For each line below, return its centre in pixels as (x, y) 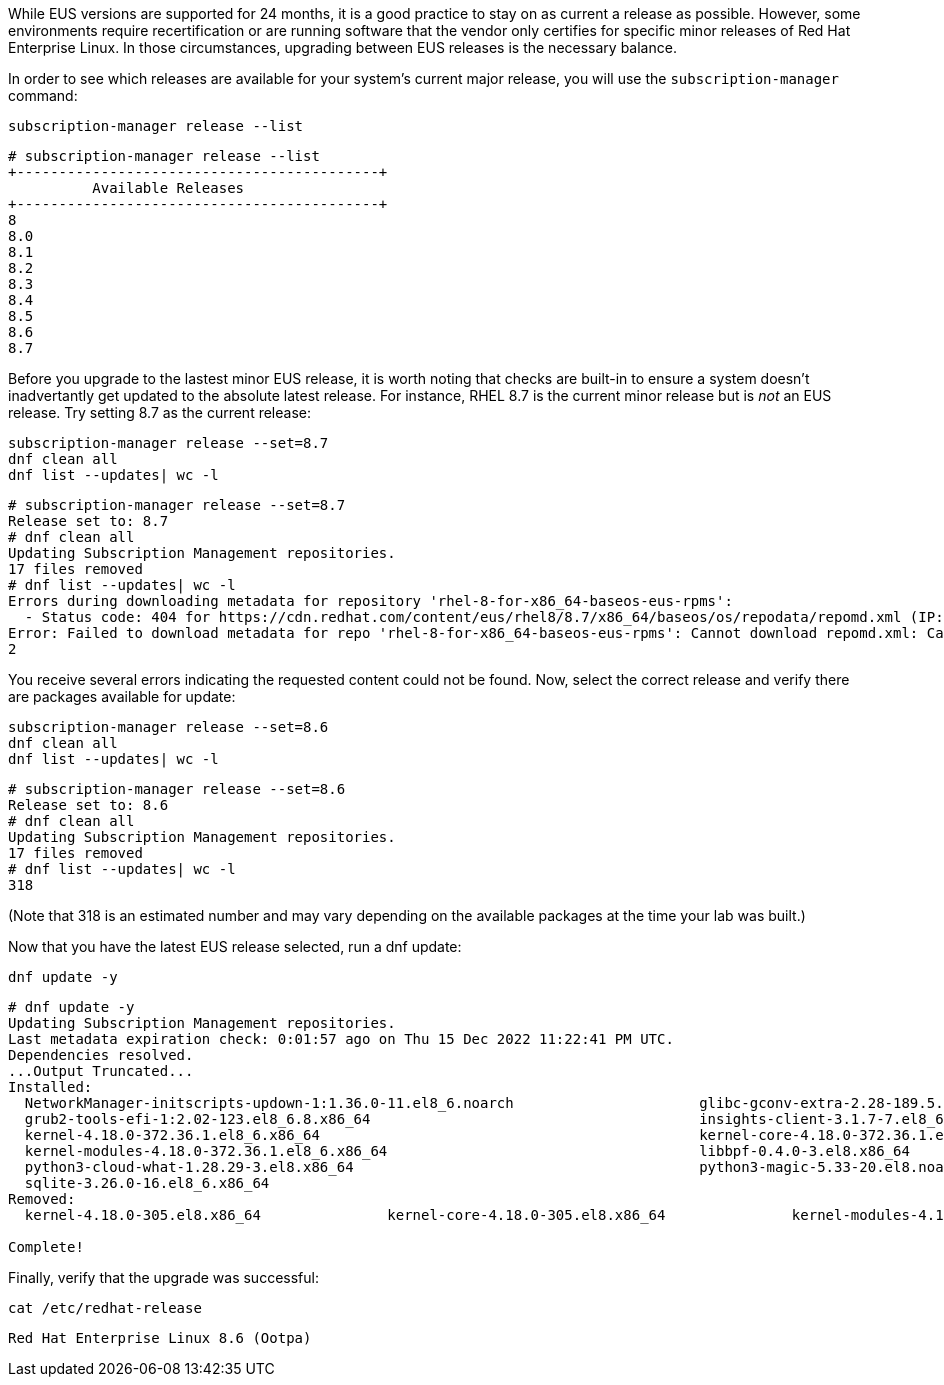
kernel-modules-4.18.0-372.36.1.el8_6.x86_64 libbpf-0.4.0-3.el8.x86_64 (467, 1151)
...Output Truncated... (101, 1071)
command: (43, 95)
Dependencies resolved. (101, 1055)
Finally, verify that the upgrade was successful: (163, 1277)
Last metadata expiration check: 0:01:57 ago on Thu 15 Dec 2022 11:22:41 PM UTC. (341, 1039)
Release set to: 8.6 (88, 805)
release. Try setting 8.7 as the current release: (159, 412)
